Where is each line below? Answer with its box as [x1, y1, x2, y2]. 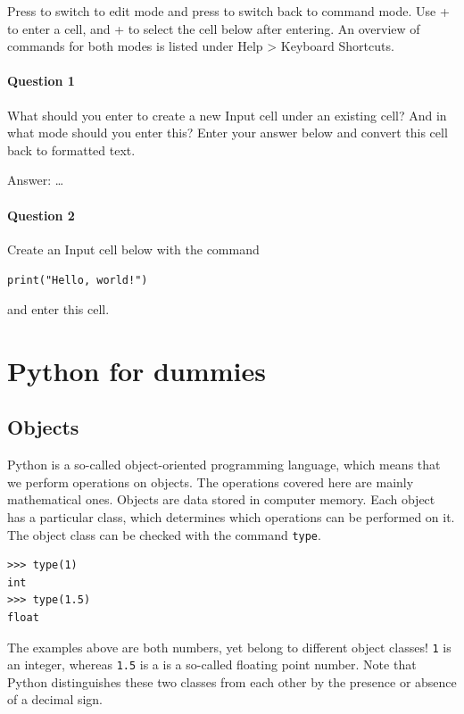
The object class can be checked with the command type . [7, 525, 321, 544]
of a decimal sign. [7, 690, 104, 709]
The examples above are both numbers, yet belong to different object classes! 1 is [7, 637, 452, 656]
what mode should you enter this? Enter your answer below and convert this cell [7, 123, 448, 142]
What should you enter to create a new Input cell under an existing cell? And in [7, 105, 447, 124]
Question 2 [7, 205, 75, 224]
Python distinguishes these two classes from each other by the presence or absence [7, 672, 457, 691]
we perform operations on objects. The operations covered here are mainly [7, 472, 414, 491]
